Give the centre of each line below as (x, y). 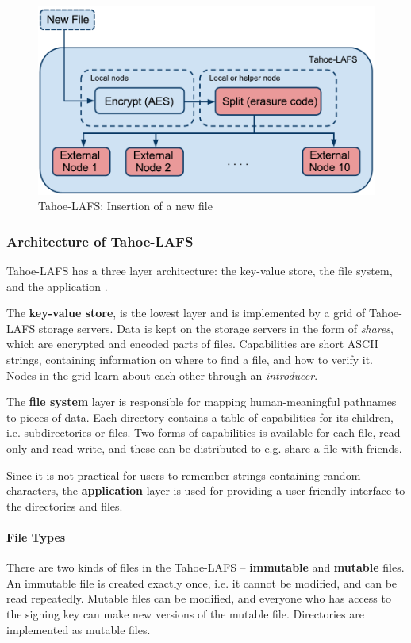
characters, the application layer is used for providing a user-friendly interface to (206, 490)
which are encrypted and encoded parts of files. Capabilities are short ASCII (192, 344)
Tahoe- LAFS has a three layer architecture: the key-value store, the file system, (200, 271)
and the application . (57, 286)
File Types (36, 536)
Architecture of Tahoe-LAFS (100, 241)
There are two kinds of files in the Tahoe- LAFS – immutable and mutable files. (205, 567)
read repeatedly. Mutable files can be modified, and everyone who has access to (199, 598)
